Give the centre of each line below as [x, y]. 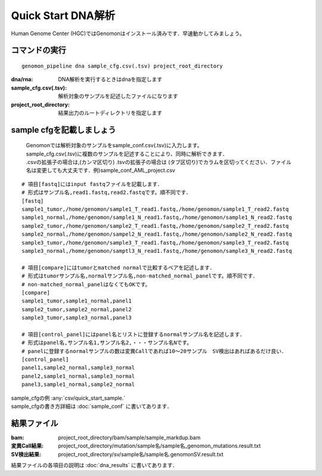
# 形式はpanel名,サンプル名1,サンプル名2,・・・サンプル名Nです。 [107, 343]
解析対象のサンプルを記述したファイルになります [118, 96]
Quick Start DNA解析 [63, 16]
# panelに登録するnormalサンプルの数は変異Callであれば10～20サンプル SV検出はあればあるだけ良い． [154, 351]
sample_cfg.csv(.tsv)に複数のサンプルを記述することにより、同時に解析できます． [127, 154]
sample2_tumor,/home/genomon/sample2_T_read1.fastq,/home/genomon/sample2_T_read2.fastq [155, 226]
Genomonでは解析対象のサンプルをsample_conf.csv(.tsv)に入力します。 [114, 146]
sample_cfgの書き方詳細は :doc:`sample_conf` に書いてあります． [92, 406]
